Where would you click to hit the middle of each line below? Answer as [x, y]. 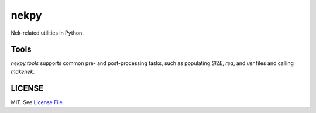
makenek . [23, 71]
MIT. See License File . [37, 102]
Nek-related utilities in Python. [47, 33]
